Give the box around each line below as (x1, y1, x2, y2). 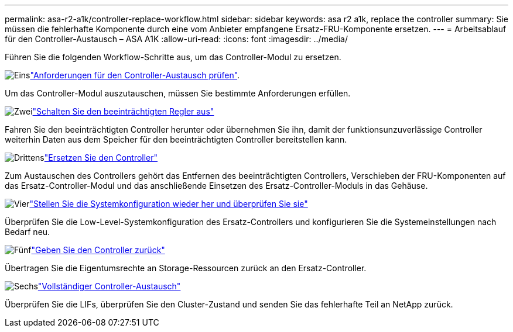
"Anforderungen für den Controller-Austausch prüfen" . (30, 70, 240, 80)
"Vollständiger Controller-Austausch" (37, 281, 181, 291)
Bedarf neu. (5, 227, 50, 237)
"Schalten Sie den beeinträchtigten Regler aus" (32, 106, 214, 116)
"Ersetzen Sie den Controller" (44, 153, 158, 162)
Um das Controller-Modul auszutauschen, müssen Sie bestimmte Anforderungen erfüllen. (5, 88, 351, 98)
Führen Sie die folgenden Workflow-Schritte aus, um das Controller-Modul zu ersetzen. (5, 52, 341, 62)
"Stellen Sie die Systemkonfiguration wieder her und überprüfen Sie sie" (29, 199, 308, 209)
